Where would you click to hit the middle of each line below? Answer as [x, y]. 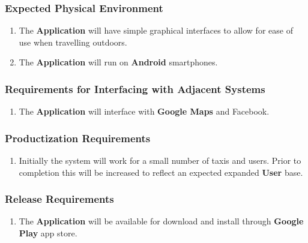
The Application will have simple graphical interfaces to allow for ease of [156, 30]
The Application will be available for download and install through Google [161, 221]
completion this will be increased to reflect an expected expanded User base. [161, 172]
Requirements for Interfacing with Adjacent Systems [135, 88]
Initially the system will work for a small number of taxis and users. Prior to [160, 160]
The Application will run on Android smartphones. [118, 62]
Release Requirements [59, 199]
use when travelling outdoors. [73, 42]
